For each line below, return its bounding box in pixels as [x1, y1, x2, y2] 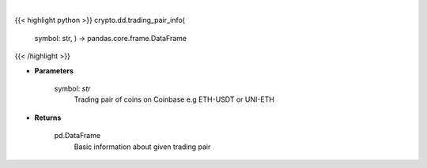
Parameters [34, 65, 74, 75]
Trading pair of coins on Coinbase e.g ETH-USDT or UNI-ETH [74, 95, 274, 104]
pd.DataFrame [54, 131, 101, 140]
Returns [34, 113, 62, 122]
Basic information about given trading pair [74, 142, 211, 151]
